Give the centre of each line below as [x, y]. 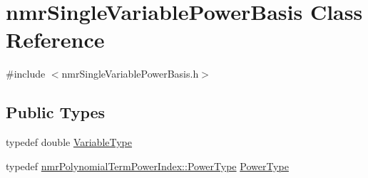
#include [26, 74]
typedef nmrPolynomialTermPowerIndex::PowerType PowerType [147, 166]
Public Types [56, 112]
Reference [55, 40]
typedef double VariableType [69, 142]
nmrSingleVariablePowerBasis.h [130, 74]
